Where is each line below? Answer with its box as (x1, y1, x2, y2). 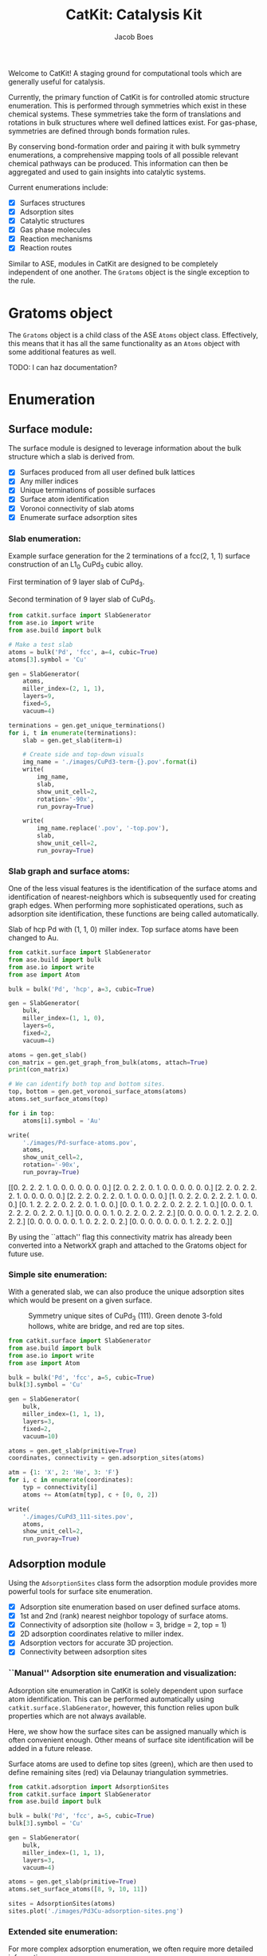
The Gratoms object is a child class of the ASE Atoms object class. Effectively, (8, 330, 259, 340)
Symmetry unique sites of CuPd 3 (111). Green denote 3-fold (28, 1311, 223, 1323)
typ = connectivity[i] (22, 1484, 98, 1492)
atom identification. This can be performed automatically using (8, 1694, 214, 1704)
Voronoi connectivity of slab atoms (19, 503, 135, 513)
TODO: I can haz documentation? (8, 363, 118, 373)
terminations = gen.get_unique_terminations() (8, 721, 166, 729)
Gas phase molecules (19, 225, 92, 235)
